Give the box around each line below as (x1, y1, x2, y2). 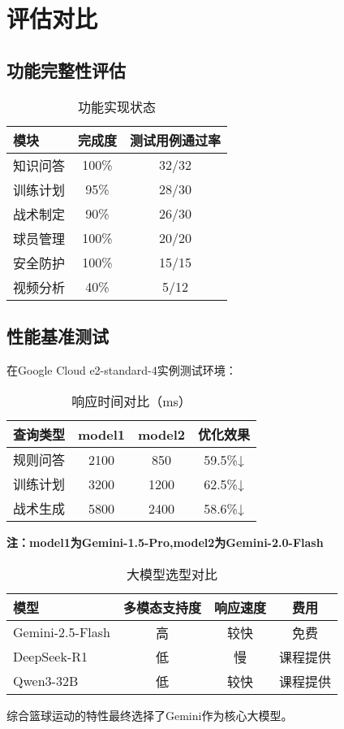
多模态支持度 (123, 597, 201, 617)
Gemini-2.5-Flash (13, 623, 110, 642)
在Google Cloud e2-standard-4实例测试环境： (6, 361, 237, 378)
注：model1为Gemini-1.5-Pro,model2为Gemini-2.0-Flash (6, 534, 324, 551)
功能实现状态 (78, 97, 157, 116)
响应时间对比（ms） (71, 392, 191, 411)
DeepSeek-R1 (13, 647, 88, 666)
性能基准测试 (6, 323, 109, 348)
